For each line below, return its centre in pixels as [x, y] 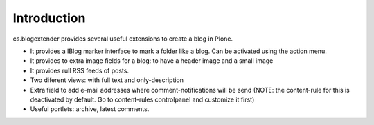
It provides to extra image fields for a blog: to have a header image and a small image [152, 61]
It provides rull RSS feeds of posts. [80, 70]
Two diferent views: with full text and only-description [107, 80]
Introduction [49, 18]
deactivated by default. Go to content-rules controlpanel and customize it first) [142, 99]
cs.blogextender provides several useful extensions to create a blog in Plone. [123, 39]
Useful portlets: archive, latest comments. [90, 109]
